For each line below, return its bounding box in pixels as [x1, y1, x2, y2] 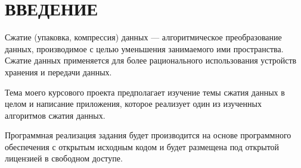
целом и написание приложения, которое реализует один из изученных [5, 97, 262, 110]
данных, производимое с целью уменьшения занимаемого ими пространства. [5, 42, 284, 55]
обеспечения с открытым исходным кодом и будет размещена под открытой [5, 140, 280, 153]
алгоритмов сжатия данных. [5, 109, 105, 121]
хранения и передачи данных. [5, 65, 112, 78]
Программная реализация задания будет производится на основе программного [5, 129, 291, 141]
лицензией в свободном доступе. [5, 152, 123, 164]
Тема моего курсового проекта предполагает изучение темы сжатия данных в [5, 85, 285, 98]
